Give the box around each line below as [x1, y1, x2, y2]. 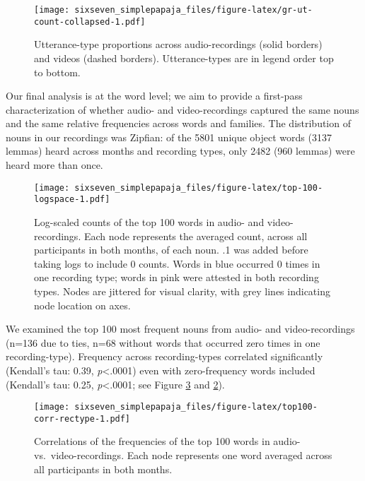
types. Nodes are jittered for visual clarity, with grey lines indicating [34, 283, 330, 298]
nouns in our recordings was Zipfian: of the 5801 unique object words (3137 [6, 129, 332, 144]
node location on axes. [34, 297, 131, 312]
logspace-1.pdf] [34, 194, 110, 205]
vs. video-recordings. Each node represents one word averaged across [34, 448, 332, 462]
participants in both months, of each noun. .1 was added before [34, 242, 308, 257]
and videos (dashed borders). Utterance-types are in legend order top [34, 50, 334, 65]
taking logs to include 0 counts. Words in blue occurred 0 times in [34, 256, 320, 271]
